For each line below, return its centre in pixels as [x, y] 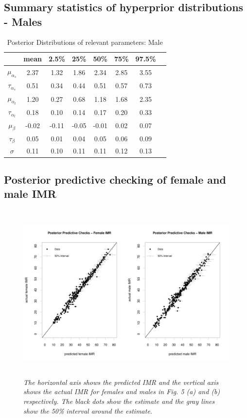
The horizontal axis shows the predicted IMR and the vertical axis [121, 382]
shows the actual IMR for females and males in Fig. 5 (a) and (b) [122, 391]
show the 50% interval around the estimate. [88, 410]
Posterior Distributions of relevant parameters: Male [85, 42]
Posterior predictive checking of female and [115, 179]
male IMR [30, 194]
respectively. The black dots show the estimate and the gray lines [119, 401]
